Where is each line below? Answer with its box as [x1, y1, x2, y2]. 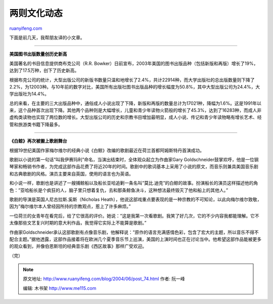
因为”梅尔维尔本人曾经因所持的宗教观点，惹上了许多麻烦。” [9, 203, 131, 209]
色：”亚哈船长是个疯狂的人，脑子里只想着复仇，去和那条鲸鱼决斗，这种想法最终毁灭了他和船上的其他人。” [9, 187, 229, 193]
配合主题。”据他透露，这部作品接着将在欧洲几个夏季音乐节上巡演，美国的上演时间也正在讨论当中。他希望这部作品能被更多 [9, 236, 262, 242]
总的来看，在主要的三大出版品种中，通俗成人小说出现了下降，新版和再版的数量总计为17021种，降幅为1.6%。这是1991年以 [9, 100, 262, 106]
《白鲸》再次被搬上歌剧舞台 [9, 138, 67, 144]
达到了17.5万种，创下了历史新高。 [9, 67, 79, 73]
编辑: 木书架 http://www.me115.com [23, 285, 97, 291]
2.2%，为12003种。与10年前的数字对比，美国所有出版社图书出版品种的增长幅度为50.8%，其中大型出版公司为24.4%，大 [9, 83, 260, 90]
